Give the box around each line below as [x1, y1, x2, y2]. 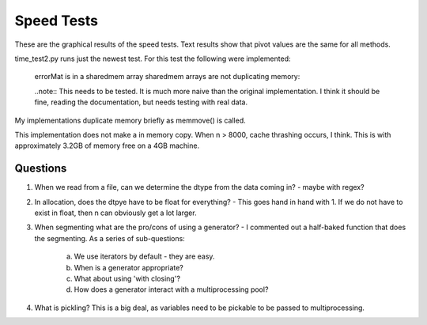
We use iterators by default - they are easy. [74, 251, 215, 261]
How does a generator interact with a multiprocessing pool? [74, 285, 269, 294]
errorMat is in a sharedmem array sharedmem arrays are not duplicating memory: [34, 72, 300, 81]
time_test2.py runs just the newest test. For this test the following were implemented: [14, 54, 291, 63]
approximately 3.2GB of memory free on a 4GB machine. [14, 141, 200, 150]
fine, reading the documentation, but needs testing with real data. [34, 97, 248, 107]
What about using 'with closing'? [74, 274, 181, 283]
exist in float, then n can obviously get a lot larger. [34, 208, 197, 217]
